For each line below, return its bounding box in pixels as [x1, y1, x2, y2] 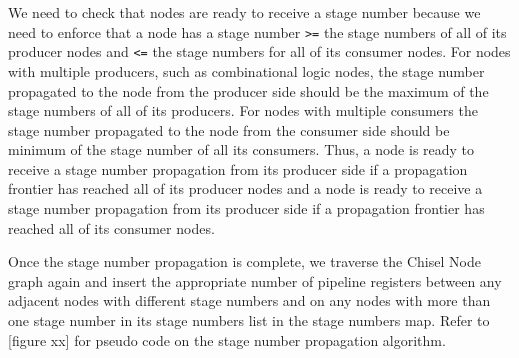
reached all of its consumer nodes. [8, 217, 215, 238]
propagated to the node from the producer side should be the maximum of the [8, 80, 489, 101]
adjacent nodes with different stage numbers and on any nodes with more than [8, 290, 491, 311]
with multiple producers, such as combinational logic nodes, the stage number [8, 60, 485, 81]
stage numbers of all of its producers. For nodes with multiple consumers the [8, 100, 478, 121]
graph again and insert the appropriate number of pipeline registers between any [8, 270, 502, 291]
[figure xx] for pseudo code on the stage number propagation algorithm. [8, 329, 446, 350]
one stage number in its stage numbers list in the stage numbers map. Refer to [8, 310, 490, 331]
